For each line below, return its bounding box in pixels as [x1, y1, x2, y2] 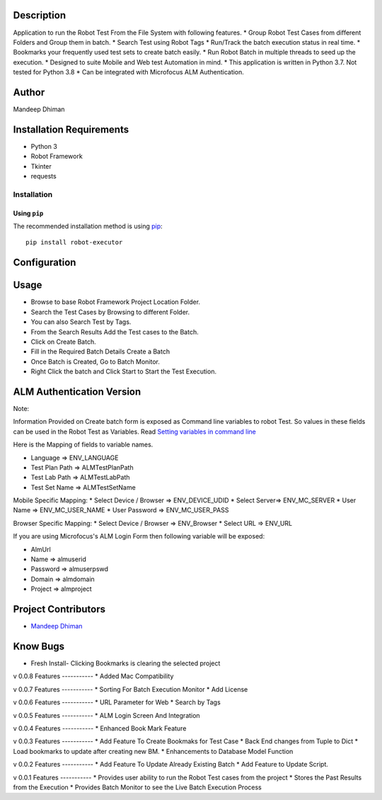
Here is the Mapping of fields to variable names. [13, 440, 154, 449]
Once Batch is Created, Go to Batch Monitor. [30, 357, 161, 366]
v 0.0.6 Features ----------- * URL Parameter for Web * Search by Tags [13, 698, 221, 706]
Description [13, 9, 66, 21]
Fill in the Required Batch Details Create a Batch [30, 347, 170, 356]
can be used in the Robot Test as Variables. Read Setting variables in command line [13, 427, 256, 436]
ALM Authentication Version [13, 385, 141, 398]
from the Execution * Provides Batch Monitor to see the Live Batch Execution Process [13, 783, 262, 791]
